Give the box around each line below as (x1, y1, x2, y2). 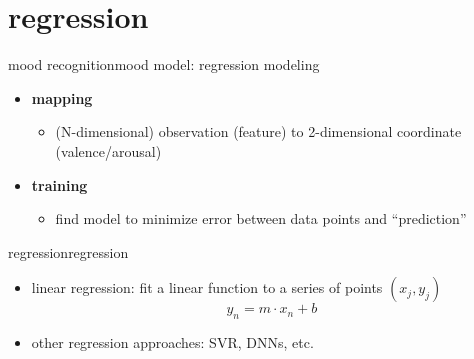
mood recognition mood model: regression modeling (8, 54, 320, 75)
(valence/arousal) (55, 140, 162, 161)
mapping (31, 87, 93, 108)
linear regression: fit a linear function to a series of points (31, 277, 383, 298)
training (31, 174, 88, 195)
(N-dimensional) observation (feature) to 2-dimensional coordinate (55, 121, 462, 142)
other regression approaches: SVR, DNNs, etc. (31, 332, 314, 353)
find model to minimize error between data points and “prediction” (55, 208, 467, 229)
